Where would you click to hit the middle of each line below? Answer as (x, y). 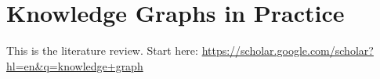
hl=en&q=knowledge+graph (75, 65)
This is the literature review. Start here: (102, 50)
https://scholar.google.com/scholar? (288, 50)
